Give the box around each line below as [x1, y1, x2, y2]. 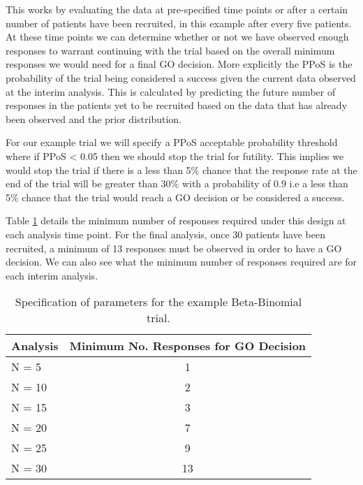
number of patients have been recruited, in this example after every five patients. [6, 15, 352, 30]
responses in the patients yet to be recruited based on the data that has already [6, 98, 348, 113]
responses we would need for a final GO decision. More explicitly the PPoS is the [6, 57, 353, 71]
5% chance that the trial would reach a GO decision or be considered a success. [6, 189, 345, 204]
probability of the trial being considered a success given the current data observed [6, 70, 356, 85]
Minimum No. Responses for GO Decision [69, 338, 306, 354]
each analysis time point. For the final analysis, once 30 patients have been [6, 226, 325, 241]
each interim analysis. [6, 268, 98, 282]
